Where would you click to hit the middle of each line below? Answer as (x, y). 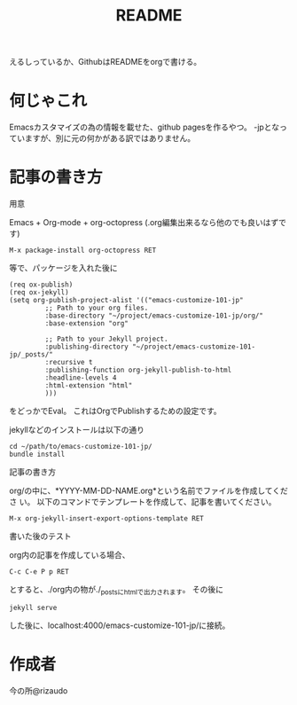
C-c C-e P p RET (39, 572)
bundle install (37, 454)
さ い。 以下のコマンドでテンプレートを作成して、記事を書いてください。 (143, 502)
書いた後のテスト (40, 537)
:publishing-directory (86, 347)
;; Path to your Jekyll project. (106, 339)
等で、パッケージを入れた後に (63, 268)
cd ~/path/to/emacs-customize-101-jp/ (81, 447)
